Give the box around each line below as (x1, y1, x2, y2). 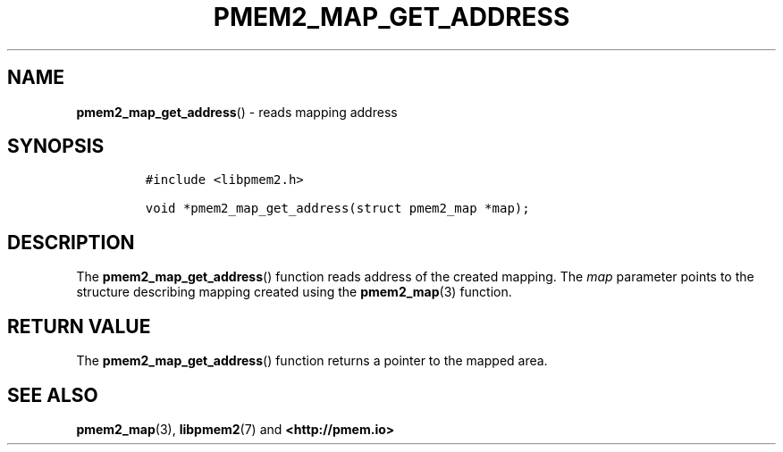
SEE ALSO (7, 383, 98, 406)
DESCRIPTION (7, 230, 135, 254)
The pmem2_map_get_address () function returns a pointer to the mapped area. (76, 353, 548, 369)
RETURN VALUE (7, 314, 151, 338)
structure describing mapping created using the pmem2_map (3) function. (76, 284, 512, 300)
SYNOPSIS (7, 135, 105, 158)
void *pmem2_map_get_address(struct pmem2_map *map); (145, 201, 530, 216)
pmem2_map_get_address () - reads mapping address (76, 104, 398, 120)
